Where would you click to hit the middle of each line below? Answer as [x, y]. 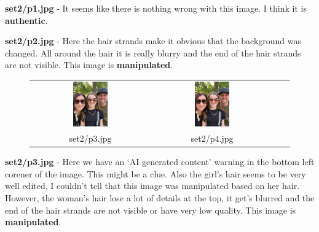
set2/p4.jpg [212, 138]
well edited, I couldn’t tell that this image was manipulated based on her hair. [152, 186]
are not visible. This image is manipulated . [89, 65]
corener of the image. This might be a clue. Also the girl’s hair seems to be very [156, 173]
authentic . [26, 20]
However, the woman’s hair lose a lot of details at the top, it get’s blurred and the [160, 198]
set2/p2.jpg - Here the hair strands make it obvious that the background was [153, 41]
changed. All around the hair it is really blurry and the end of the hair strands [153, 52]
